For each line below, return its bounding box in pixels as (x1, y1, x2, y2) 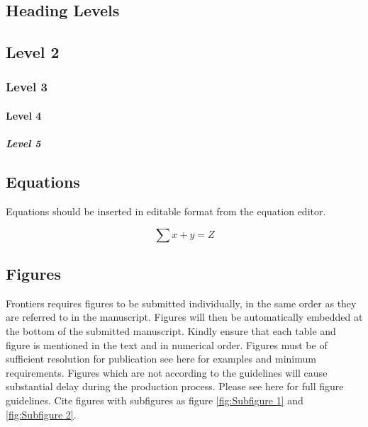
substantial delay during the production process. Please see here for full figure (6, 379, 344, 394)
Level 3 (6, 78, 48, 96)
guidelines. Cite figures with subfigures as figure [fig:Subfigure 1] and (6, 392, 303, 407)
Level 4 (6, 108, 42, 123)
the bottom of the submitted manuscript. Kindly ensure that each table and (6, 323, 336, 338)
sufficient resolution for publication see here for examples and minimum (6, 351, 316, 366)
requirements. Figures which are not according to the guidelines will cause (6, 365, 328, 380)
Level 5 (6, 136, 41, 151)
